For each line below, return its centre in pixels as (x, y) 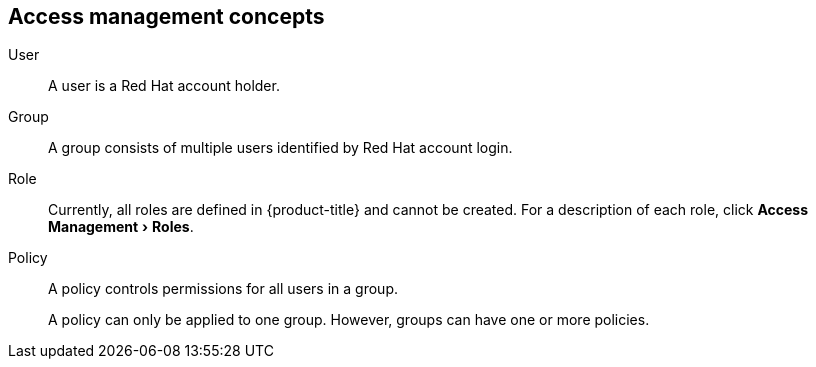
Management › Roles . (121, 227)
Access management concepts (166, 16)
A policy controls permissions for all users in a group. (223, 289)
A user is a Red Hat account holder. (164, 86)
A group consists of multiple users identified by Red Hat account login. (280, 148)
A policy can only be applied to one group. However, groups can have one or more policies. (349, 320)
